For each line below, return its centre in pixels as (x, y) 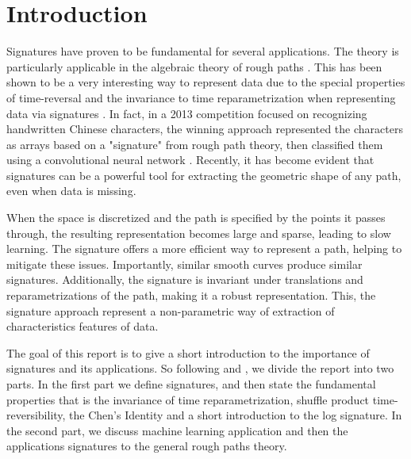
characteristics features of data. (83, 326)
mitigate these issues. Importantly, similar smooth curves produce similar (184, 264)
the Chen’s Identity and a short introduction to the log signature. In (236, 415)
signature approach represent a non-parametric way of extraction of (171, 310)
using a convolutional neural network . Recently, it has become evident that (190, 160)
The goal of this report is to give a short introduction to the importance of (188, 352)
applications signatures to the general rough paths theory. (147, 446)
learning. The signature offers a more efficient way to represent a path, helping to (204, 249)
